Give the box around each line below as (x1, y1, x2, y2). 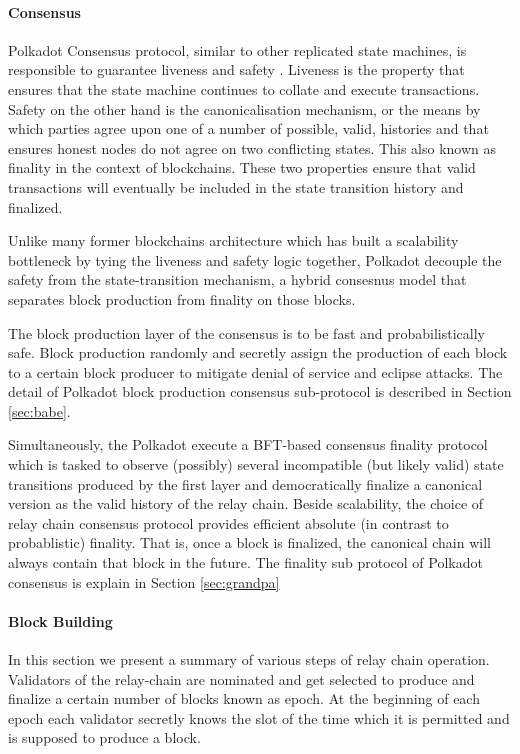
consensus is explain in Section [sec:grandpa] (8, 571, 280, 592)
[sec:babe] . (8, 400, 71, 421)
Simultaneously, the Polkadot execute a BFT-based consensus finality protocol (8, 434, 488, 455)
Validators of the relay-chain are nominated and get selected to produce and (8, 668, 475, 689)
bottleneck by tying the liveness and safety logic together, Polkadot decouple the (8, 249, 502, 270)
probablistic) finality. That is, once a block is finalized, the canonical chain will (8, 532, 491, 553)
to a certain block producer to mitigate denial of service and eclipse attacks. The (8, 361, 503, 382)
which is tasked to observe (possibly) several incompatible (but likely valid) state (8, 454, 504, 475)
